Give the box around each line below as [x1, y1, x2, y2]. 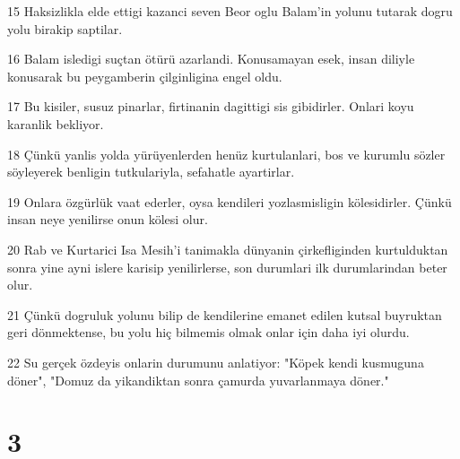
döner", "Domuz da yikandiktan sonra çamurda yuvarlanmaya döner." [7, 370, 389, 389]
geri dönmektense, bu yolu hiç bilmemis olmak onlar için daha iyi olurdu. [7, 323, 410, 342]
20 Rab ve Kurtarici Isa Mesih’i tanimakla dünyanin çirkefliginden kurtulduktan [7, 239, 448, 258]
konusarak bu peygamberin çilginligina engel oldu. [7, 66, 282, 85]
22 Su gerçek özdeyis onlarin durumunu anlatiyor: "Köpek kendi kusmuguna [7, 352, 424, 371]
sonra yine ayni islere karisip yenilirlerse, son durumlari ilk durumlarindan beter [7, 257, 447, 276]
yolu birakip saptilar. [7, 19, 123, 38]
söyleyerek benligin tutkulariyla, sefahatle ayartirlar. [7, 162, 295, 181]
